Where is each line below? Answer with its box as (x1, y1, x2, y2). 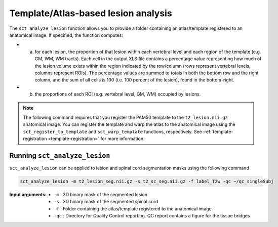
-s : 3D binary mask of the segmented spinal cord (54, 199, 158, 205)
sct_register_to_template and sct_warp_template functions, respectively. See (23, 128, 202, 134)
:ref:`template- (203, 128, 233, 134)
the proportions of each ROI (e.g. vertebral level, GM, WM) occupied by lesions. (34, 91, 201, 97)
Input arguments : (9, 191, 47, 197)
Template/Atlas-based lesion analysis (9, 8, 172, 19)
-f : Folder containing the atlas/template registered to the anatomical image (54, 205, 212, 212)
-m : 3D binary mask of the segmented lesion (54, 191, 148, 197)
